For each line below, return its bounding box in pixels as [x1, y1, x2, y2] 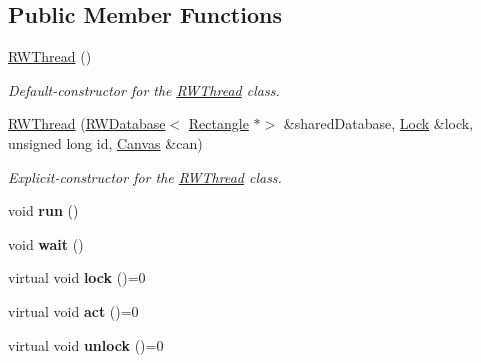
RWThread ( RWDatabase [8, 113, 166, 134]
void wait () [8, 233, 84, 254]
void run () [8, 200, 79, 221]
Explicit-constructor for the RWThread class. [8, 166, 282, 187]
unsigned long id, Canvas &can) [8, 132, 203, 153]
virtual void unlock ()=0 [8, 334, 164, 355]
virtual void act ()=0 [8, 300, 139, 321]
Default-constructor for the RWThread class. [8, 79, 280, 100]
